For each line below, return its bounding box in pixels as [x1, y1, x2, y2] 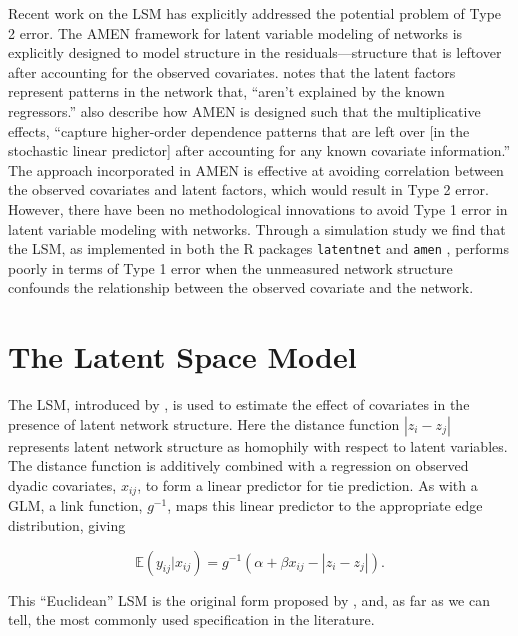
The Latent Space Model [8, 336, 357, 377]
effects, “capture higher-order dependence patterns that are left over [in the [8, 120, 470, 141]
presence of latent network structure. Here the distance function [8, 413, 400, 434]
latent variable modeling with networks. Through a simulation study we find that [8, 218, 506, 239]
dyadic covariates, [8, 474, 117, 495]
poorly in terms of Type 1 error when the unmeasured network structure [8, 257, 453, 278]
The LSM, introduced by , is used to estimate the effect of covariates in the [8, 394, 470, 415]
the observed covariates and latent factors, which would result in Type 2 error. [8, 179, 489, 200]
